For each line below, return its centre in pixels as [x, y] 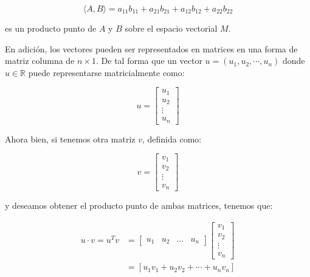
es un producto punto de [51, 28]
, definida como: [172, 138]
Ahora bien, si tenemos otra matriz [70, 138]
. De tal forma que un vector [149, 61]
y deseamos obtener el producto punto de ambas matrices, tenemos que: [139, 205]
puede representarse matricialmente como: [106, 72]
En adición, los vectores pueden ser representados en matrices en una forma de [151, 48]
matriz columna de [40, 61]
